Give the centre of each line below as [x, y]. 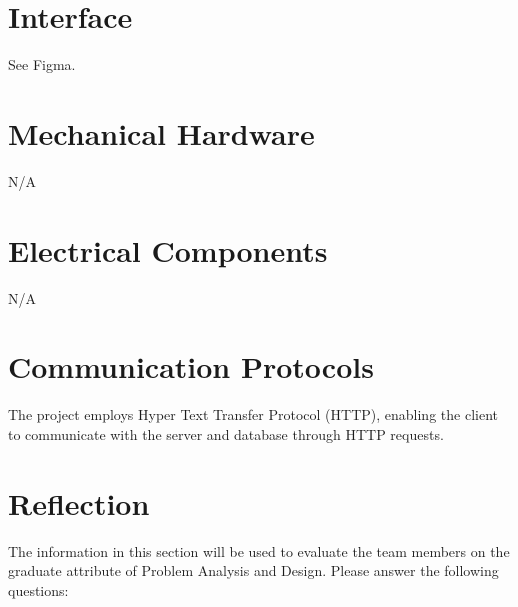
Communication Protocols [191, 366]
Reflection [79, 502]
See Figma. [42, 64]
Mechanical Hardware [161, 132]
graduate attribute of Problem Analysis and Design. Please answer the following [253, 570]
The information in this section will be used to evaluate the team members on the [259, 550]
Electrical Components [168, 249]
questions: [38, 589]
